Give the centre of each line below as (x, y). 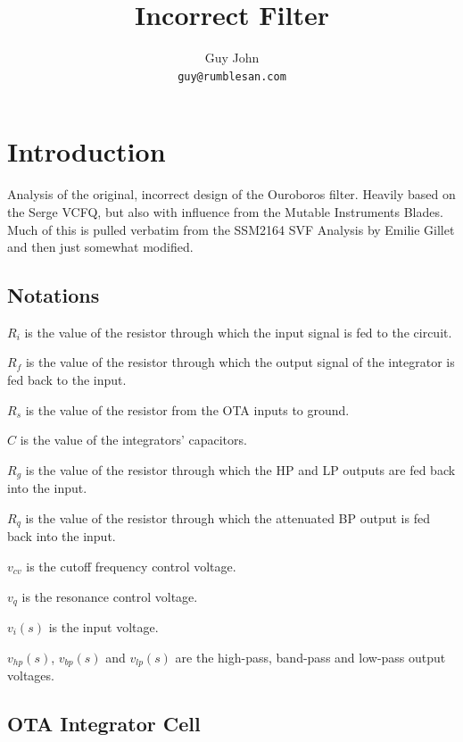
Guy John (232, 58)
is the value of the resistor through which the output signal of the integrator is (240, 362)
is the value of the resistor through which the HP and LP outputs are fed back (240, 469)
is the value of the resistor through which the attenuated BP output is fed (227, 517)
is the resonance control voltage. (110, 596)
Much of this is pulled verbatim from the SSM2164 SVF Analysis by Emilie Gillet (231, 229)
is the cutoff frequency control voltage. (131, 566)
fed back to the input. (67, 380)
